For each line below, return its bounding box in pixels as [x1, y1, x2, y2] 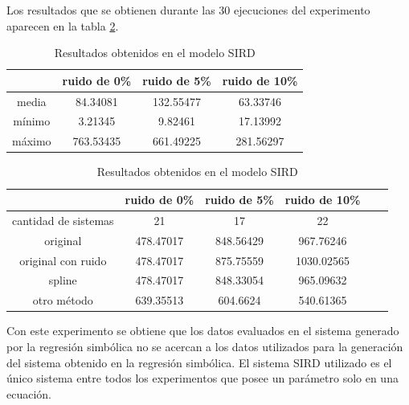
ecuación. [6, 385, 51, 402]
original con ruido [19, 252, 107, 268]
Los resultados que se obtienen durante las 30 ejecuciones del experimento [6, 2, 370, 18]
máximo [12, 133, 51, 149]
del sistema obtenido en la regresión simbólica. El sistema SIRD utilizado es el [6, 354, 392, 370]
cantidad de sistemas [12, 211, 114, 228]
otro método [32, 292, 93, 309]
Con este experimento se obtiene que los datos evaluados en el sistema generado [6, 322, 399, 339]
